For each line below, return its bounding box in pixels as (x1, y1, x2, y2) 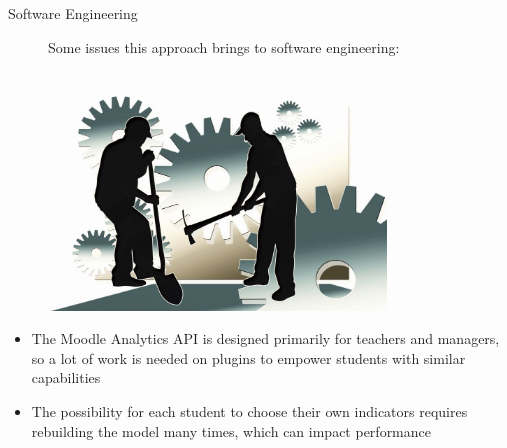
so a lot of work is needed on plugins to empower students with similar (31, 347, 466, 368)
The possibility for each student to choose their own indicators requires (31, 401, 468, 422)
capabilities (31, 367, 101, 388)
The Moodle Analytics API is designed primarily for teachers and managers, (31, 328, 500, 349)
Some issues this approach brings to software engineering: (48, 36, 400, 57)
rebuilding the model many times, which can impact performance (31, 420, 431, 441)
